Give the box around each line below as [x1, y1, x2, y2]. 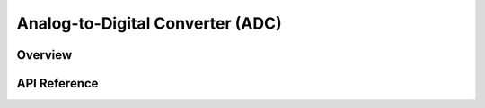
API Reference [16, 76, 99, 91]
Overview [16, 47, 73, 62]
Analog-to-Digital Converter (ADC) [16, 13, 282, 33]
